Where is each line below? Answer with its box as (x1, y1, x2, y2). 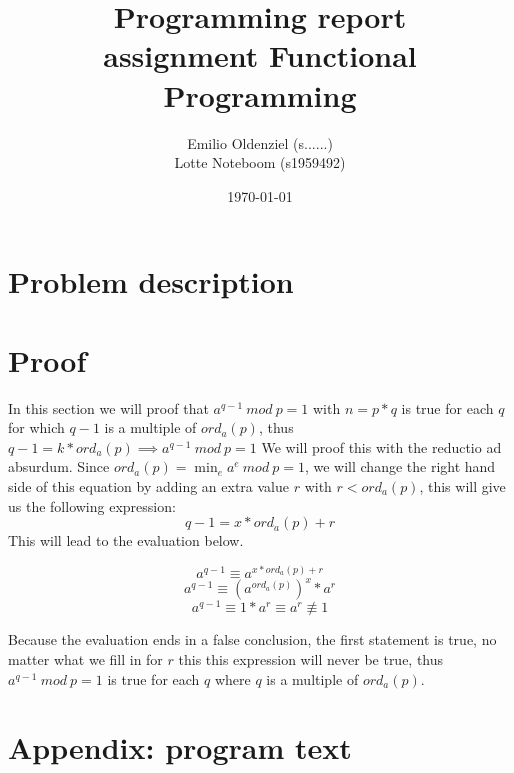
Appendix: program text (8, 727, 352, 768)
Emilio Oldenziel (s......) (187, 132, 333, 153)
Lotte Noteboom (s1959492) (174, 152, 346, 173)
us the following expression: (8, 495, 176, 516)
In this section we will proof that (8, 397, 209, 418)
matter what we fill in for (8, 649, 163, 669)
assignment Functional (103, 35, 417, 76)
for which (8, 417, 65, 438)
